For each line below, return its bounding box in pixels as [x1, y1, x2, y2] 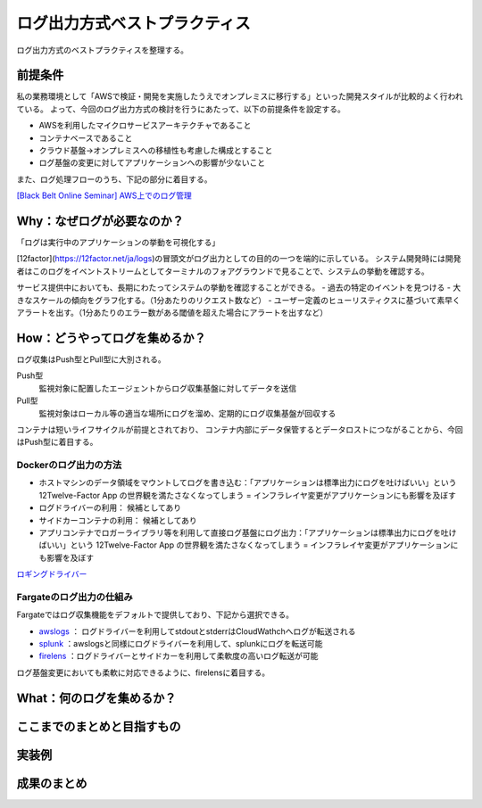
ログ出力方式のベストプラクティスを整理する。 [16, 45, 189, 55]
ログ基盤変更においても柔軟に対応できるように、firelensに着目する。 [16, 667, 270, 678]
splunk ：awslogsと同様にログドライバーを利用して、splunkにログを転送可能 [38, 639, 323, 649]
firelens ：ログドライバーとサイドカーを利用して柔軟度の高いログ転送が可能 [38, 651, 319, 662]
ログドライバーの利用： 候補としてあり [38, 502, 182, 513]
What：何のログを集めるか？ [16, 690, 177, 705]
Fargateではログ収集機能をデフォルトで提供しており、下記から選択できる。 [16, 609, 295, 620]
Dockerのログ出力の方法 [16, 459, 122, 472]
